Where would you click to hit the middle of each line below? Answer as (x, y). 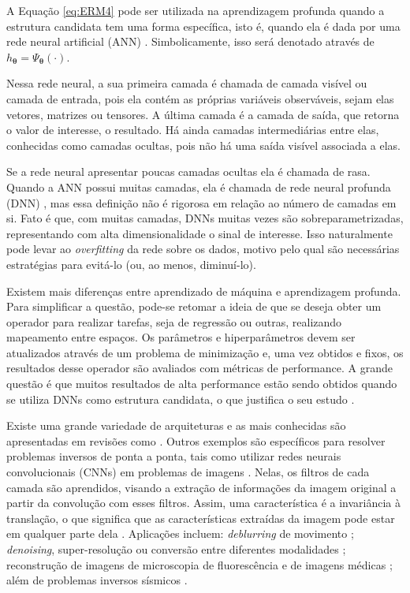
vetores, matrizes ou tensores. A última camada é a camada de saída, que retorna (203, 114)
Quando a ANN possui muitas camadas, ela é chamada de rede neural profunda (199, 186)
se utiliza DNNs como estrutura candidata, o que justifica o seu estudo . (181, 399)
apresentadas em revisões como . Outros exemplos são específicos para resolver (196, 440)
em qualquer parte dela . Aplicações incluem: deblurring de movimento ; (180, 533)
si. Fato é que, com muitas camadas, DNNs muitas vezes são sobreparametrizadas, (205, 218)
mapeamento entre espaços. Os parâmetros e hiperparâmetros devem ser (181, 337)
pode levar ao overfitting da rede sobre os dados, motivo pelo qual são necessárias (203, 249)
